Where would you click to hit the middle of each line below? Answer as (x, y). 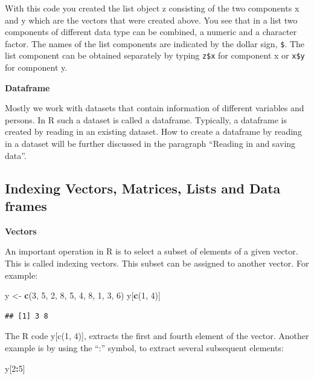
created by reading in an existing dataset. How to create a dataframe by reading (153, 131)
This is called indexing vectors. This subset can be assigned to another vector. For (157, 263)
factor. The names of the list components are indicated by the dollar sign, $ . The (155, 43)
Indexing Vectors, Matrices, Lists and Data (143, 188)
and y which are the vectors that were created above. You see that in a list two (151, 20)
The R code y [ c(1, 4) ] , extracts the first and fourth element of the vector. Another (157, 336)
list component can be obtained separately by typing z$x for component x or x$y (155, 55)
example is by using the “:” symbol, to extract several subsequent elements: (144, 348)
